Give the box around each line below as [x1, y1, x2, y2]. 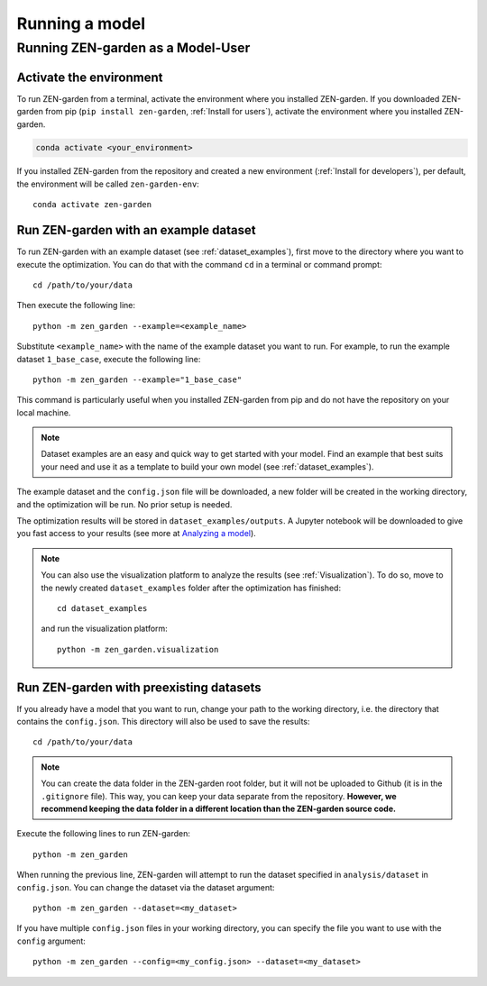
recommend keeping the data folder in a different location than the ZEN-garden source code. [41, 803, 397, 814]
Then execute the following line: [16, 300, 135, 311]
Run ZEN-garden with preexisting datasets [16, 680, 262, 695]
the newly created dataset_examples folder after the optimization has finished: [41, 582, 342, 593]
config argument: [16, 936, 86, 946]
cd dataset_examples [57, 603, 148, 613]
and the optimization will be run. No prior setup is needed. [16, 498, 233, 509]
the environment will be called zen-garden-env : [16, 178, 200, 189]
